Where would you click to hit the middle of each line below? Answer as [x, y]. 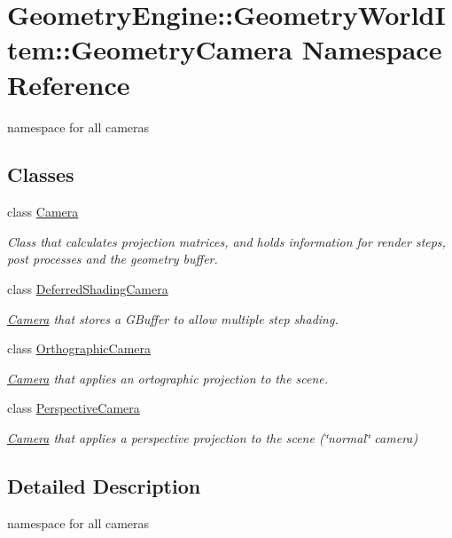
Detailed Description [104, 486]
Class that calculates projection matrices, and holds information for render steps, [226, 241]
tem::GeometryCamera [150, 49]
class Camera [43, 212]
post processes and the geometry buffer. [113, 259]
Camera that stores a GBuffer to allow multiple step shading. [173, 318]
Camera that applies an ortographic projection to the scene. [168, 378]
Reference [69, 84]
